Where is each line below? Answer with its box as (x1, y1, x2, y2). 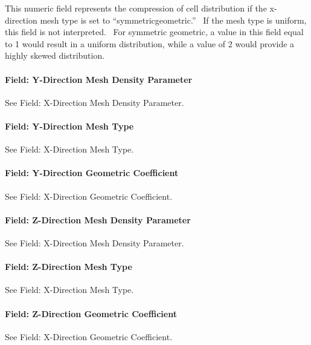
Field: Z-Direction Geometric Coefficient (5, 307, 177, 320)
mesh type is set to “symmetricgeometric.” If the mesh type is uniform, (40, 13, 307, 26)
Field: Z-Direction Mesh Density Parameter (5, 213, 191, 226)
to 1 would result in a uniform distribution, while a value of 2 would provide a (5, 37, 295, 50)
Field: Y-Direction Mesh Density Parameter (5, 73, 193, 85)
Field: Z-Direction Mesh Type (5, 260, 132, 273)
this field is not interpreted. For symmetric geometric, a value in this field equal (5, 25, 304, 38)
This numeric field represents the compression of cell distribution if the (5, 2, 267, 14)
